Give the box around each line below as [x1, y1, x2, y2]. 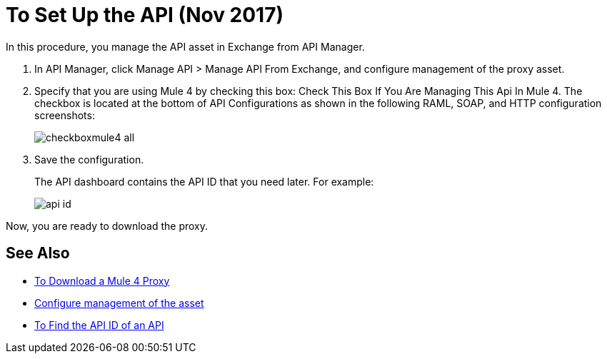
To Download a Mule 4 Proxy [34, 274, 170, 287]
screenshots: [34, 108, 95, 121]
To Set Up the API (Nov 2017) [6, 3, 284, 27]
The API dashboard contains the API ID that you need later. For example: [34, 175, 374, 188]
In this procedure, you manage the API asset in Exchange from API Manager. [6, 40, 365, 53]
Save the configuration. [34, 153, 144, 166]
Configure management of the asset [34, 296, 204, 309]
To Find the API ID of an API [34, 318, 164, 331]
